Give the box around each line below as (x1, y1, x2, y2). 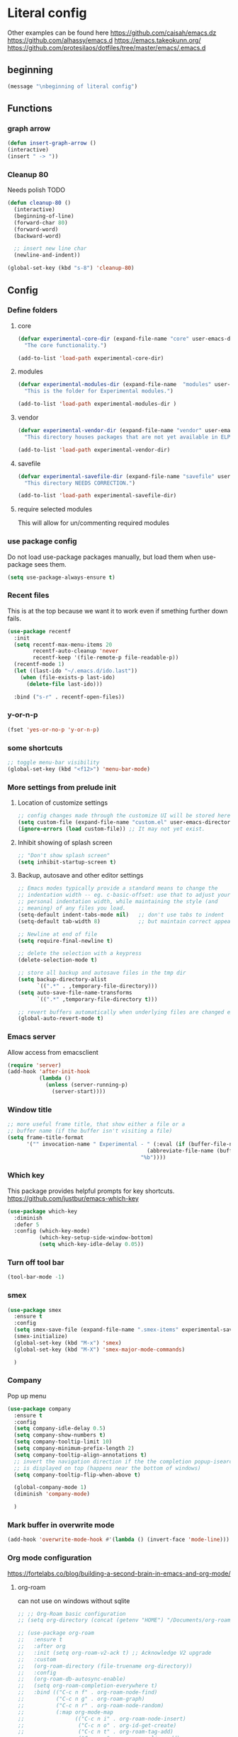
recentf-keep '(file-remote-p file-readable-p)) (33, 654, 179, 662)
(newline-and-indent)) (13, 251, 81, 259)
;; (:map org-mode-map (17, 1709, 113, 1716)
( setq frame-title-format (7, 1134, 84, 1141)
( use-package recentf (7, 628, 72, 635)
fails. (7, 614, 22, 623)
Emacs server (7, 1032, 56, 1042)
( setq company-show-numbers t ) (13, 1432, 106, 1439)
